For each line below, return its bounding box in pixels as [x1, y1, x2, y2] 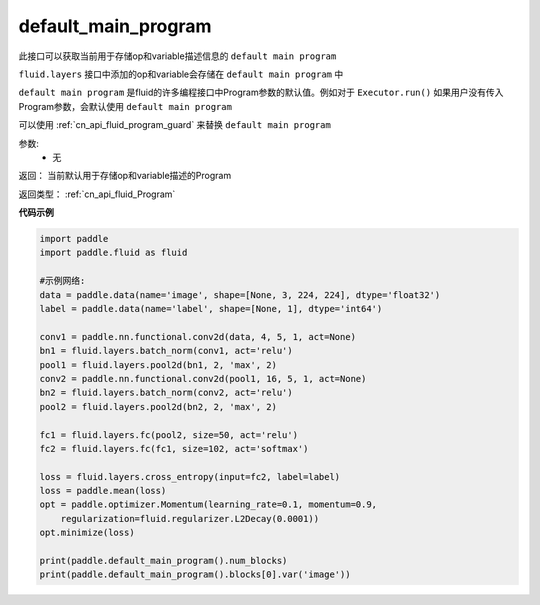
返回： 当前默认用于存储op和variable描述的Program [18, 170, 232, 182]
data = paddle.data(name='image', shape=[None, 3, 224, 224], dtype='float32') [39, 289, 441, 300]
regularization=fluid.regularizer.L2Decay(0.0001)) [60, 513, 320, 524]
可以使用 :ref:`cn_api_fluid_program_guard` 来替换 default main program [18, 119, 332, 131]
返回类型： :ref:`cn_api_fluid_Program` [18, 188, 176, 200]
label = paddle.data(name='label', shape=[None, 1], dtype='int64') [39, 303, 383, 314]
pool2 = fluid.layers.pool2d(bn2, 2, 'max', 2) [39, 401, 277, 412]
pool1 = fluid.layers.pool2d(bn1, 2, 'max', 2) [39, 359, 277, 370]
